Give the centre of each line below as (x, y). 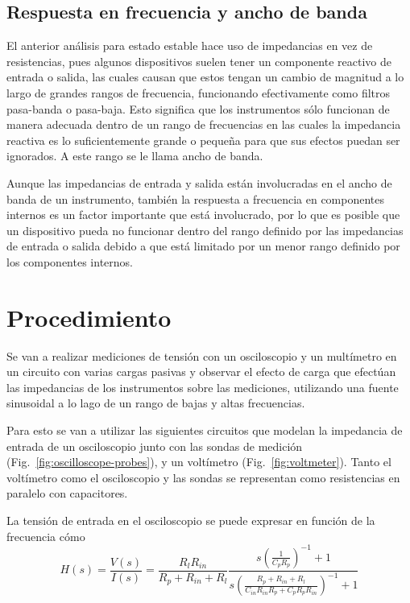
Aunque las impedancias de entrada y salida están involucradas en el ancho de (199, 182)
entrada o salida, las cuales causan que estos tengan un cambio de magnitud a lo (205, 77)
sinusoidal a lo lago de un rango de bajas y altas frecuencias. (156, 403)
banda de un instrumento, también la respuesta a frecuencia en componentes (196, 198)
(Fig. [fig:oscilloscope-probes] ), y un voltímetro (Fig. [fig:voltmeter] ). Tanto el (199, 462)
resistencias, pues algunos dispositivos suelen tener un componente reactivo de (199, 61)
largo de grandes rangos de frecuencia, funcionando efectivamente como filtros (199, 92)
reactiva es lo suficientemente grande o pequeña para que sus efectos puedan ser (203, 140)
